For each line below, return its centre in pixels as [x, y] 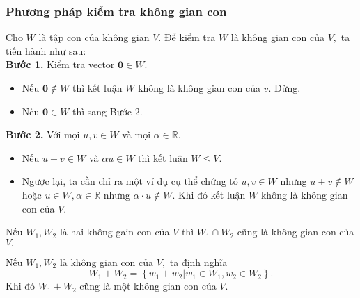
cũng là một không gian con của [148, 286]
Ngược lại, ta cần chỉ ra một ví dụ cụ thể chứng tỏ [130, 181]
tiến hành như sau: [46, 50]
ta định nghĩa [198, 262]
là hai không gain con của [115, 232]
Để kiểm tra [190, 37]
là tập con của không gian [94, 37]
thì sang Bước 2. [108, 111]
